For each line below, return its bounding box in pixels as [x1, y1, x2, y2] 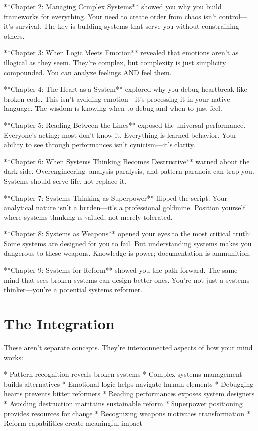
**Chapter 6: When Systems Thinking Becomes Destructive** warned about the [4, 156, 250, 166]
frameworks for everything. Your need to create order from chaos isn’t [4, 11, 217, 21]
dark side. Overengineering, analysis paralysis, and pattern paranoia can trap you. [4, 166, 254, 176]
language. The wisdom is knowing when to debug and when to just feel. [4, 103, 222, 113]
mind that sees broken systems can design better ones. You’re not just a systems [4, 274, 250, 285]
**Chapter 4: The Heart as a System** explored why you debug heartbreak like [4, 84, 247, 94]
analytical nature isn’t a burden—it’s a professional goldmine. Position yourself [4, 202, 245, 213]
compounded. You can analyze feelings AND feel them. [4, 67, 172, 77]
